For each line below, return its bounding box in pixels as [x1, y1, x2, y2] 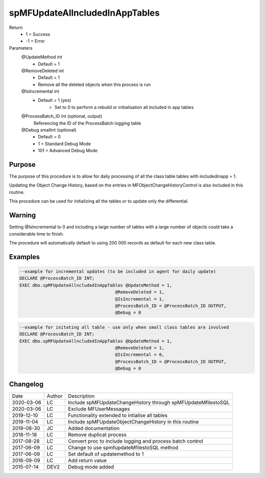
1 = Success [26, 31, 51, 37]
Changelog [9, 380, 44, 388]
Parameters [9, 45, 33, 51]
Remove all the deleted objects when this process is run [38, 81, 151, 87]
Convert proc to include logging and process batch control [68, 437, 204, 444]
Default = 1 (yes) [38, 97, 71, 103]
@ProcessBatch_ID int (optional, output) [21, 113, 103, 119]
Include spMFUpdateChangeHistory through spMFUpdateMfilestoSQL [68, 399, 230, 406]
